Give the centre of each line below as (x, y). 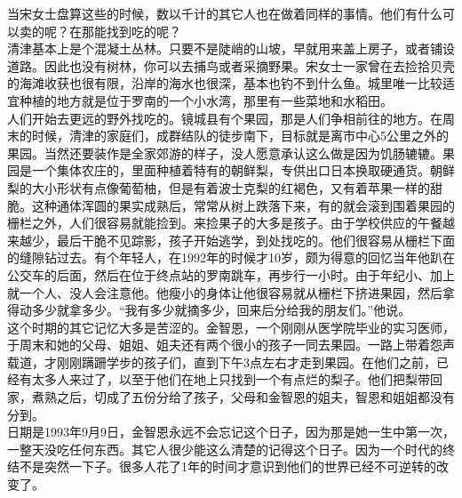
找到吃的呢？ (143, 31)
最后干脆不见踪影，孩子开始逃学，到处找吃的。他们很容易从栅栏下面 (255, 240)
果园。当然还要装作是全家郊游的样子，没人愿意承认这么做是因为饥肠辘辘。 (225, 153)
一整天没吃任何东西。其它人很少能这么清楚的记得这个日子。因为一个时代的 (225, 449)
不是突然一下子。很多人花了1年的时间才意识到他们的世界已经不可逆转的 (227, 466)
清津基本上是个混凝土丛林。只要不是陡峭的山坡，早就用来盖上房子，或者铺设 (231, 48)
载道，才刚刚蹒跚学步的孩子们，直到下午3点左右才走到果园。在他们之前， (222, 361)
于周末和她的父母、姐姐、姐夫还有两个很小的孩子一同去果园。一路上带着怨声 (231, 345)
